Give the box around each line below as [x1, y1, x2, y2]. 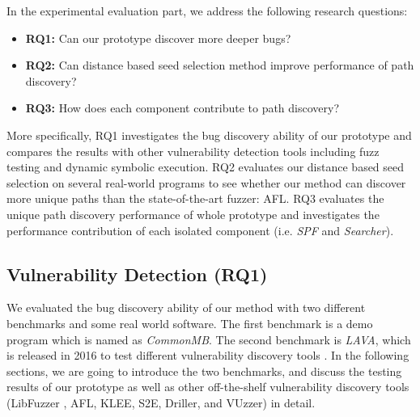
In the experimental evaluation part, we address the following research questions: [6, 2, 408, 19]
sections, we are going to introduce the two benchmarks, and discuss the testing [6, 362, 402, 379]
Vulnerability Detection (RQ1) [6, 261, 268, 286]
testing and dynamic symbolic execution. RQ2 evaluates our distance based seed [6, 158, 405, 175]
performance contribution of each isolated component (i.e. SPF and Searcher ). [6, 221, 394, 238]
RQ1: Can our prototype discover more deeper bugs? [25, 29, 291, 46]
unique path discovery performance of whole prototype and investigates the [6, 205, 380, 222]
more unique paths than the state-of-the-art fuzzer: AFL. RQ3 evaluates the [6, 190, 384, 207]
